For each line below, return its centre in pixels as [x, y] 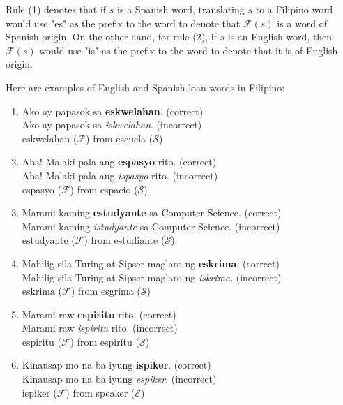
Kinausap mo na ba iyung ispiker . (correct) [116, 365]
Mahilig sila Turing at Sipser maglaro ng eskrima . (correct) [151, 263]
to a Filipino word [294, 9]
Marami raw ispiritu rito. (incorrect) [100, 328]
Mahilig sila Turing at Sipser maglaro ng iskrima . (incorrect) [152, 277]
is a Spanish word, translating [181, 9]
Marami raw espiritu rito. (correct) [99, 314]
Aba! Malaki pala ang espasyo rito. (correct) [119, 162]
